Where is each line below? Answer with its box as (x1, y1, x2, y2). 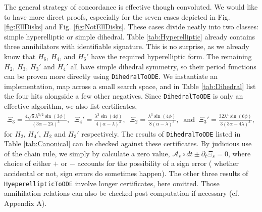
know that (4, 51, 36, 61)
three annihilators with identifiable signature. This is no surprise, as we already (4, 41, 249, 52)
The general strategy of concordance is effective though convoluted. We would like (4, 2, 258, 12)
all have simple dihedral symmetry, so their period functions (70, 61, 256, 71)
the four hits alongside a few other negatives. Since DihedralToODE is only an (4, 91, 243, 101)
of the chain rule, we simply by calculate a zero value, (4, 148, 170, 158)
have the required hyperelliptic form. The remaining (91, 51, 252, 61)
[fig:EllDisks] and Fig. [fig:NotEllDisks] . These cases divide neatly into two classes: (4, 21, 258, 32)
